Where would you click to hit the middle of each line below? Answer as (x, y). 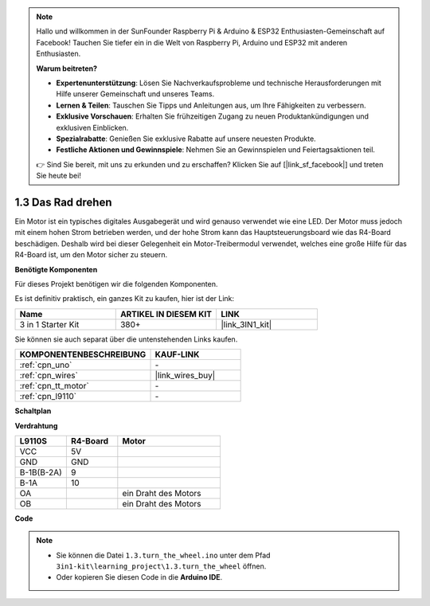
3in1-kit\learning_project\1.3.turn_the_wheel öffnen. (161, 566)
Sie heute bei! (59, 176)
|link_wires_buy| (185, 376)
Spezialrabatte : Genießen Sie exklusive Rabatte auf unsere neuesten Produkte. (186, 139)
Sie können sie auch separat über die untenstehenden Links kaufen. (126, 339)
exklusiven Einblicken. (92, 127)
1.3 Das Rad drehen (63, 202)
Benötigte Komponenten (56, 269)
